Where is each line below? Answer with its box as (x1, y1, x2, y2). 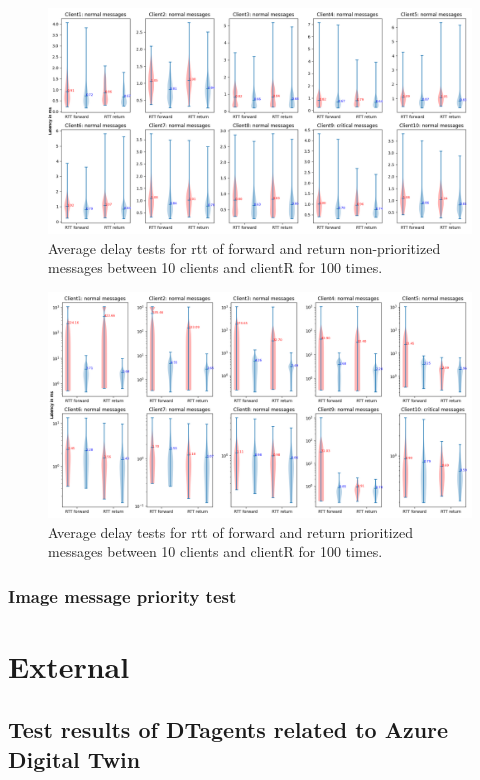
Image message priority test (8, 583, 237, 608)
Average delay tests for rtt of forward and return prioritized (48, 521, 413, 542)
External (8, 645, 130, 686)
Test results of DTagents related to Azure (8, 714, 449, 745)
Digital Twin (8, 743, 141, 774)
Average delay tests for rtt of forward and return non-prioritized (48, 237, 441, 258)
